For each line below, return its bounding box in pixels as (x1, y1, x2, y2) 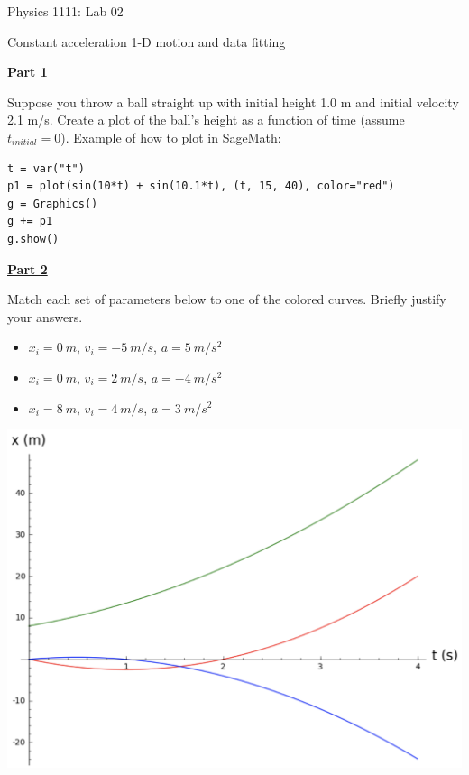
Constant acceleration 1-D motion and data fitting (7, 32, 286, 51)
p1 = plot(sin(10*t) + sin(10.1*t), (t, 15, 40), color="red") (7, 180, 395, 193)
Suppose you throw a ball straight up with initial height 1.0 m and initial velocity (7, 92, 459, 111)
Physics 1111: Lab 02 (7, 2, 124, 20)
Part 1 (7, 62, 48, 81)
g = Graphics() (7, 197, 98, 210)
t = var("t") (7, 161, 85, 175)
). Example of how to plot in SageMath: (60, 127, 281, 146)
